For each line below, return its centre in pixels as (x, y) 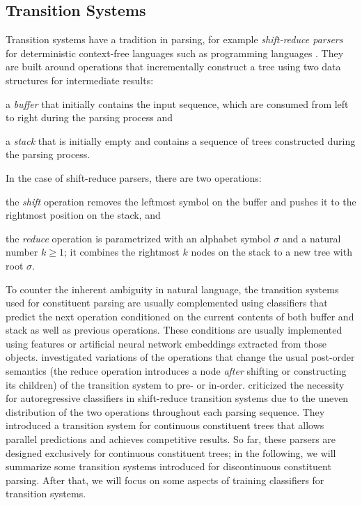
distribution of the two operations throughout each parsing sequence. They (165, 411)
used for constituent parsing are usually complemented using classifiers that (167, 303)
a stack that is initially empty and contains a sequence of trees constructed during (181, 140)
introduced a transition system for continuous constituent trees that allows (165, 425)
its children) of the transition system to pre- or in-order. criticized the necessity (175, 384)
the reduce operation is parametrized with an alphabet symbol (138, 238)
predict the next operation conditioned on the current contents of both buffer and (180, 316)
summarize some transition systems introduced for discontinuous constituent (168, 466)
